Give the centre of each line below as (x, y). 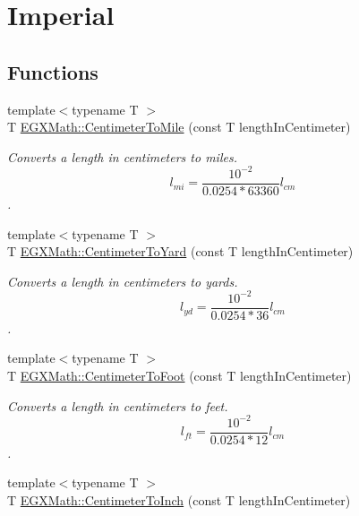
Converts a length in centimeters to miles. (122, 156)
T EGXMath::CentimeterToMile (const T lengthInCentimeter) (179, 127)
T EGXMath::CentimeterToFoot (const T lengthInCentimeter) (179, 376)
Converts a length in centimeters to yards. (123, 281)
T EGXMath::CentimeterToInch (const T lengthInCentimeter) (179, 499)
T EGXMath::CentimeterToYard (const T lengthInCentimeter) (180, 251)
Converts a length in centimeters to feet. (118, 405)
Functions (53, 71)
